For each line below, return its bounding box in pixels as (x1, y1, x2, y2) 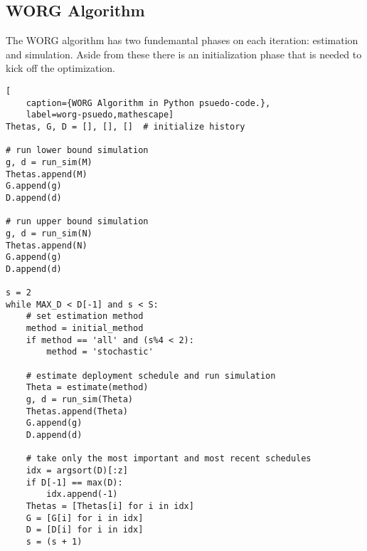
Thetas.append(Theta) (26, 406, 128, 416)
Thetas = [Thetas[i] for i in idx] (26, 500, 194, 511)
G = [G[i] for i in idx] (26, 513, 144, 523)
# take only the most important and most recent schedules (26, 453, 312, 464)
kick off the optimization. (6, 61, 115, 75)
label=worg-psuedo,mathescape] (26, 110, 174, 120)
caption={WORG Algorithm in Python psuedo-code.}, (26, 98, 271, 108)
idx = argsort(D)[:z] (26, 465, 128, 476)
